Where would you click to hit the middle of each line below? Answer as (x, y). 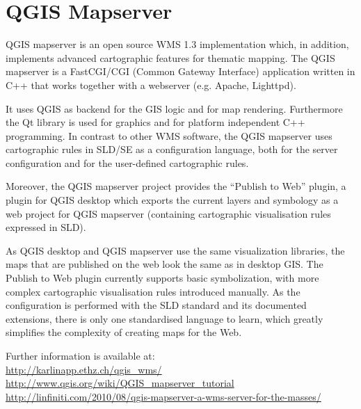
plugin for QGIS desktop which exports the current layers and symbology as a (172, 200)
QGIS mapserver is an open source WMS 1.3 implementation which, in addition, (177, 44)
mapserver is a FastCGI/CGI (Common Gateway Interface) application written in (180, 71)
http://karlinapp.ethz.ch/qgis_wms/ (84, 369)
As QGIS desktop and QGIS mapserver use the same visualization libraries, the (175, 250)
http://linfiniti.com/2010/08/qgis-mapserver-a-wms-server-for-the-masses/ (163, 396)
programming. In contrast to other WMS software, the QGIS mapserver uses (169, 135)
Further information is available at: (80, 355)
